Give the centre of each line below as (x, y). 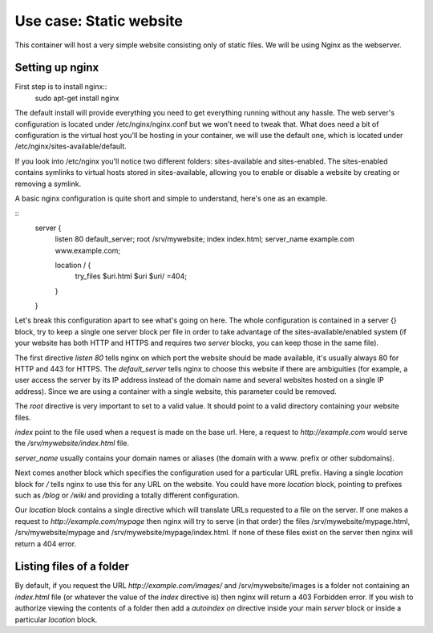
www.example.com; (88, 250)
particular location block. (56, 619)
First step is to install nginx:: (61, 87)
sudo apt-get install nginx (77, 98)
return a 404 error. (45, 544)
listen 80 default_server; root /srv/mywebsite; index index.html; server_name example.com (204, 239)
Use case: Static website (99, 21)
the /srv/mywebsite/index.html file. (72, 443)
